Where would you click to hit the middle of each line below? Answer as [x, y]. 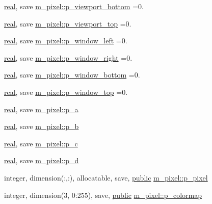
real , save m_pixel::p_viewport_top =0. [68, 23]
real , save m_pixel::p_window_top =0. [66, 92]
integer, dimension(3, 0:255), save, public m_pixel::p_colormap [103, 195]
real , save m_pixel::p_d [42, 160]
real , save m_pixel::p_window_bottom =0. [72, 75]
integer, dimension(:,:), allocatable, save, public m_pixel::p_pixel [106, 177]
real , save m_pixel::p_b [42, 126]
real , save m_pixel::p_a [41, 109]
